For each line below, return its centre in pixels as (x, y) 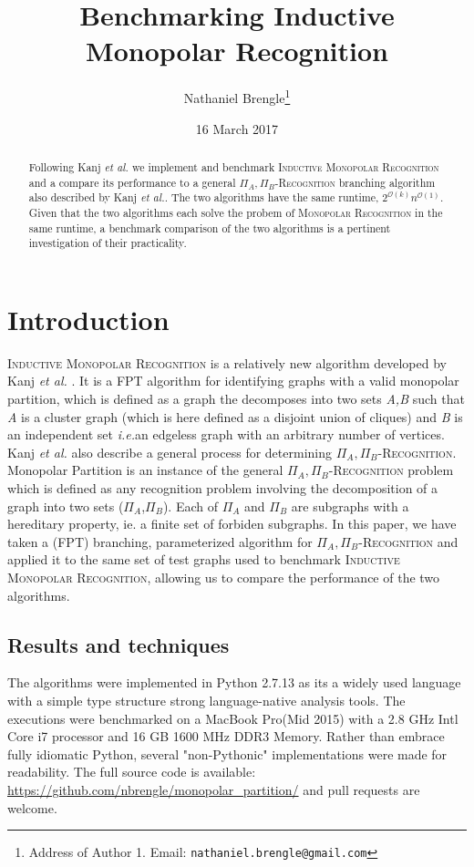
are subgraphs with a (350, 506)
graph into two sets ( (66, 506)
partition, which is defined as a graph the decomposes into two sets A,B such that (236, 399)
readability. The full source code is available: (132, 772)
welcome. (32, 807)
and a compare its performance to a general (132, 182)
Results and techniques (118, 644)
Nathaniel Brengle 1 (237, 96)
